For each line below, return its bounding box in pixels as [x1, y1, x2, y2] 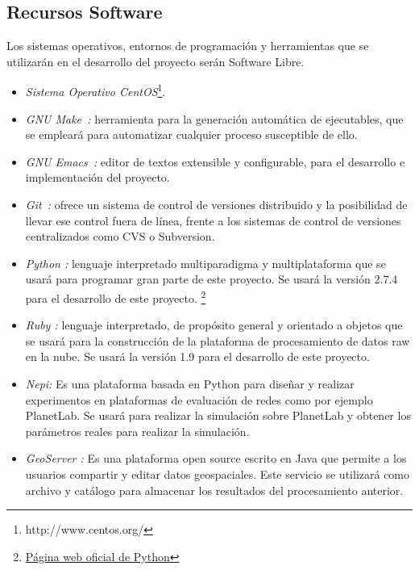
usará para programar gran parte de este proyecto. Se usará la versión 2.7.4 [25, 270, 398, 287]
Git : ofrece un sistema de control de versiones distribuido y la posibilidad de [25, 196, 408, 213]
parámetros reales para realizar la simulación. [25, 422, 250, 439]
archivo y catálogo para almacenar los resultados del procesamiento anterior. [25, 481, 404, 498]
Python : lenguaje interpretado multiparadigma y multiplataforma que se [25, 254, 386, 271]
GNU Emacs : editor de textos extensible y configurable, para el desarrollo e [25, 153, 405, 170]
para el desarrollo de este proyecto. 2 [25, 287, 206, 306]
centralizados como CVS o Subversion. [25, 228, 215, 245]
